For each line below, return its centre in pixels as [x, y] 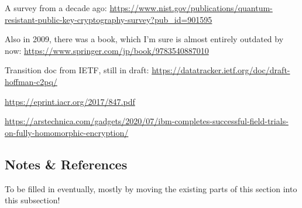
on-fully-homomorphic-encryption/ [67, 132]
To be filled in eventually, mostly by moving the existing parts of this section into [151, 188]
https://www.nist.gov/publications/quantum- [191, 8]
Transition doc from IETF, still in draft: [77, 70]
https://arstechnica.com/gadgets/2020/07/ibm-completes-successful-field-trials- [147, 121]
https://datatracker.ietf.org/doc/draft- [221, 70]
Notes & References [66, 164]
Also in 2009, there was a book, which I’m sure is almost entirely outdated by [144, 39]
